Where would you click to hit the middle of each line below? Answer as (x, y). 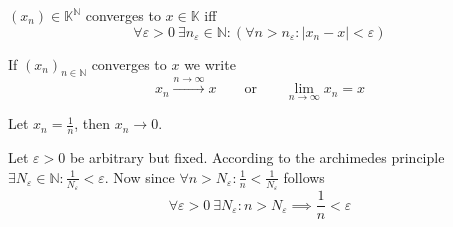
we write (210, 63)
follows (304, 176)
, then (92, 123)
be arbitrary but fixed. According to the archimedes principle (257, 157)
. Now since (139, 176)
